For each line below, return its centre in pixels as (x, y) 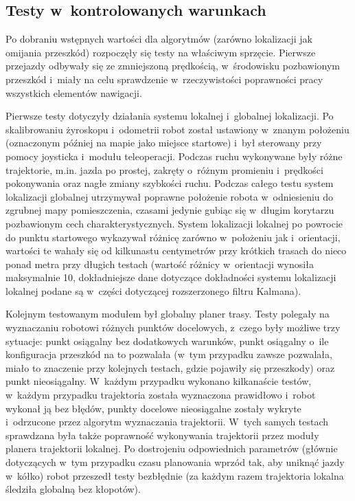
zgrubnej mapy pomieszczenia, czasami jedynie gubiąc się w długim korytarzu (170, 210)
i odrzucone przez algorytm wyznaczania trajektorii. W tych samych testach (167, 422)
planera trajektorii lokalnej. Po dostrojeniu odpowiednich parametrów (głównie (172, 448)
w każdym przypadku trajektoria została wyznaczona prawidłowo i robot (161, 395)
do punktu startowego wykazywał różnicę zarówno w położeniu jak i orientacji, (173, 237)
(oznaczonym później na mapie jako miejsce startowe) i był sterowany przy (164, 143)
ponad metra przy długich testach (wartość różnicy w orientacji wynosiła (160, 264)
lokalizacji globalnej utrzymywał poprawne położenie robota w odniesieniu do (170, 196)
